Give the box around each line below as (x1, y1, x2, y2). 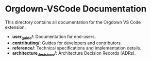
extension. (5, 24, 26, 30)
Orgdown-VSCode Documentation (5, 3, 147, 14)
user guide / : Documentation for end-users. (12, 34, 96, 40)
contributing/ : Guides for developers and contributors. (12, 40, 122, 46)
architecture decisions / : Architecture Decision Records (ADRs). (12, 50, 136, 57)
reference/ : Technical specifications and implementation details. (12, 45, 142, 51)
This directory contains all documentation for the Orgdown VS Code (5, 19, 141, 25)
